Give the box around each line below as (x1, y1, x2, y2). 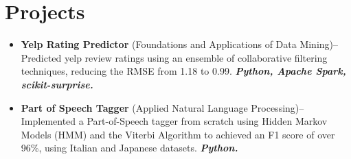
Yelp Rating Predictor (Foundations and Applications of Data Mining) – (21, 37, 339, 51)
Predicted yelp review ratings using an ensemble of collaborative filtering (21, 50, 328, 64)
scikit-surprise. (21, 77, 93, 91)
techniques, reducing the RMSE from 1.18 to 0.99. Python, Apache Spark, (21, 64, 346, 78)
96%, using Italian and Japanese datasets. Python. (21, 140, 238, 155)
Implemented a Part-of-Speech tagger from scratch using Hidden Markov (21, 114, 328, 128)
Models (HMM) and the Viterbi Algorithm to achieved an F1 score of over (21, 127, 335, 141)
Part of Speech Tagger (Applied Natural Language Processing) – (21, 100, 304, 114)
